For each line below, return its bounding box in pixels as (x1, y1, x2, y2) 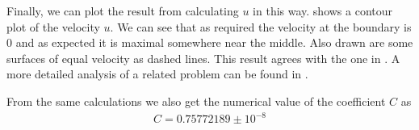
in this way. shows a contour (253, 2, 393, 19)
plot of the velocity (6, 18, 100, 35)
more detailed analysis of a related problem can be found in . (6, 65, 308, 82)
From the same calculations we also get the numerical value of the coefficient (6, 92, 386, 109)
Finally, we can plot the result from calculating (6, 2, 239, 19)
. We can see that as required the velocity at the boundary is (110, 18, 412, 35)
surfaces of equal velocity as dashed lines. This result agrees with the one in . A (6, 49, 400, 66)
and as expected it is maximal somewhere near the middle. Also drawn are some (15, 34, 413, 51)
